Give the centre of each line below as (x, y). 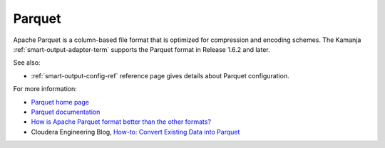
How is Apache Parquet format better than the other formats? (121, 122)
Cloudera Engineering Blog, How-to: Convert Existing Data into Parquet (135, 132)
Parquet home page (60, 102)
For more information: (45, 89)
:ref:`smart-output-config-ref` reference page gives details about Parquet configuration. (160, 75)
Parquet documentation (66, 112)
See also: (27, 63)
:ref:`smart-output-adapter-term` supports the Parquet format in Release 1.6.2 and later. (142, 49)
